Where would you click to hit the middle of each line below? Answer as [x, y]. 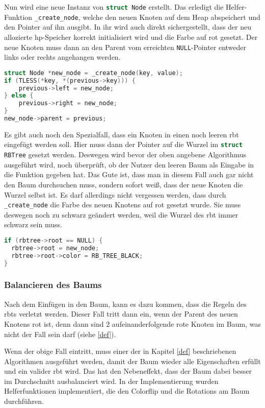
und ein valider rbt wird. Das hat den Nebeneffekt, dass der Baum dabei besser [128, 371]
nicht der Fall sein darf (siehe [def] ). [60, 334]
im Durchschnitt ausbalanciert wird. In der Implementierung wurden [111, 381]
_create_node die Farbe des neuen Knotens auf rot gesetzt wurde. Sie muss [123, 205]
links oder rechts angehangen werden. [62, 57]
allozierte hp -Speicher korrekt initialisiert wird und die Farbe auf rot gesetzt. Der [131, 37]
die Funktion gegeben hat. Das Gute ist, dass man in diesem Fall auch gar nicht [129, 174]
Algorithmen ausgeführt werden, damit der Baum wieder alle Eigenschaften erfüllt [132, 361]
